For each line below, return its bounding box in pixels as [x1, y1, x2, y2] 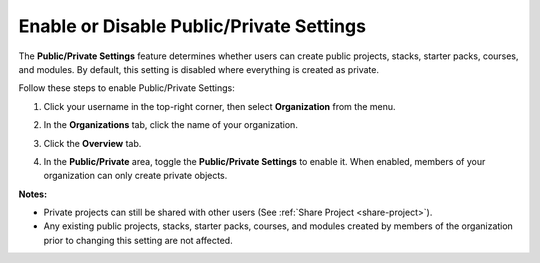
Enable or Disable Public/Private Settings [18, 15, 367, 37]
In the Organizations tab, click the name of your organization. [43, 119, 299, 131]
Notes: [18, 188, 48, 200]
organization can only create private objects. [43, 170, 228, 182]
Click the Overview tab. [43, 137, 142, 149]
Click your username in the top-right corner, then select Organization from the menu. [43, 100, 396, 112]
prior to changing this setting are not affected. [43, 234, 234, 246]
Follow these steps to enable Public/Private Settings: [18, 82, 235, 94]
